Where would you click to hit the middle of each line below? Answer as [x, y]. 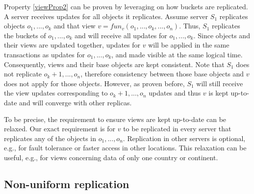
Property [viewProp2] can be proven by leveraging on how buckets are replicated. [126, 6]
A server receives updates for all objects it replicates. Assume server [106, 16]
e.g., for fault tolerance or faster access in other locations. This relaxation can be [125, 148]
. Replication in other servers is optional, [184, 138]
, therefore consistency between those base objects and [162, 74]
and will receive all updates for [121, 35]
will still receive [220, 83]
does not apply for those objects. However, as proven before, [94, 83]
